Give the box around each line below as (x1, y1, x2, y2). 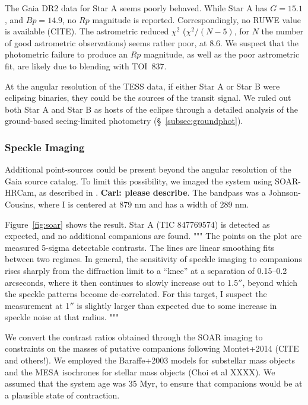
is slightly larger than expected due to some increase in (77, 299, 277, 311)
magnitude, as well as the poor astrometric (144, 48, 300, 60)
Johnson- (268, 186, 301, 199)
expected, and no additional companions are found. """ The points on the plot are (5, 229, 302, 242)
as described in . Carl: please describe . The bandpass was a (39, 186, 266, 199)
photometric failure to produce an (5, 48, 128, 60)
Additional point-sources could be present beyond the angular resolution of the (5, 163, 291, 176)
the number (261, 25, 304, 37)
